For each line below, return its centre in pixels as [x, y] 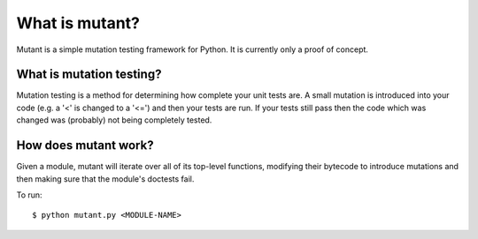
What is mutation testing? [89, 75]
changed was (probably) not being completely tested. [114, 120]
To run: [30, 195]
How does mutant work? [85, 146]
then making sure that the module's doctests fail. [105, 179]
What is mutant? [78, 23]
